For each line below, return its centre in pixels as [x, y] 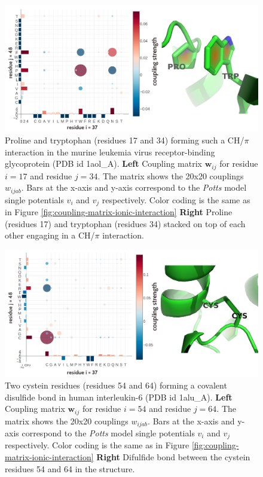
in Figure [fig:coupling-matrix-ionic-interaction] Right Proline [119, 212]
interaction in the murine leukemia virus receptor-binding [110, 152]
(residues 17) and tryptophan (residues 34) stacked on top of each [125, 223]
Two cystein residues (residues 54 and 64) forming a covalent [116, 385]
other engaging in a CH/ [50, 235]
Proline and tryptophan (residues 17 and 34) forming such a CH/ [125, 140]
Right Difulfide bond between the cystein [173, 457]
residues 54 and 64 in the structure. [70, 468]
